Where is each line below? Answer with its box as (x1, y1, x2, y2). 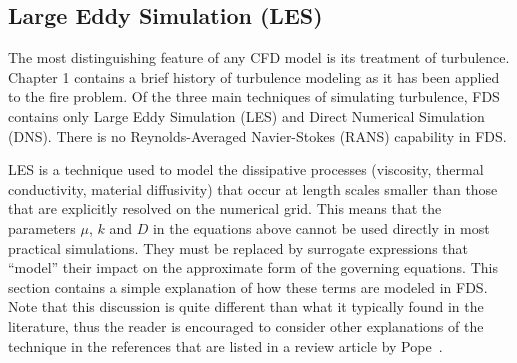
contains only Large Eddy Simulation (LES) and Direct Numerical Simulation (8, 105, 485, 126)
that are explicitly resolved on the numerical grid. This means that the (8, 198, 442, 219)
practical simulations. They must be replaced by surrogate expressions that (8, 237, 468, 258)
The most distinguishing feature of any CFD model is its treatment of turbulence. (8, 47, 510, 68)
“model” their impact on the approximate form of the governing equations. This (8, 257, 498, 278)
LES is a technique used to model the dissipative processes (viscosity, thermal (8, 159, 484, 180)
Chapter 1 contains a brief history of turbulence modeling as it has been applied (8, 66, 500, 87)
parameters (8, 217, 76, 238)
